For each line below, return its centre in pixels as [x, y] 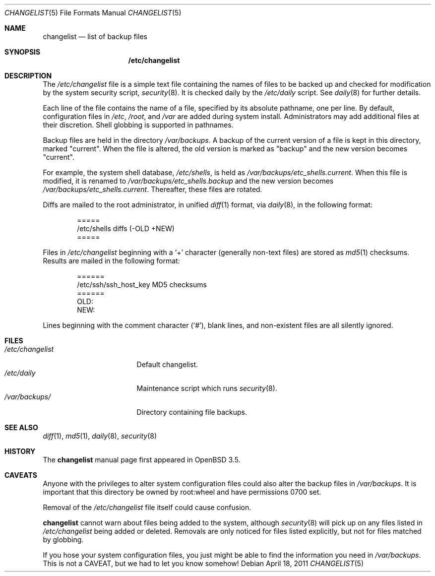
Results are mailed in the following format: [111, 261]
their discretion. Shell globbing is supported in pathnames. [138, 125]
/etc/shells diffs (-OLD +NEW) [126, 228]
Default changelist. [167, 364]
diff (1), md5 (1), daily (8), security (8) [100, 436]
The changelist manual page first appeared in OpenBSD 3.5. [142, 460]
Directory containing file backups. [192, 412]
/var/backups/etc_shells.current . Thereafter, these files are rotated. [153, 189]
